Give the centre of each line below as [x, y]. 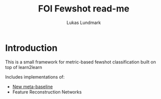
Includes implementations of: [35, 77]
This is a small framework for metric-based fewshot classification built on [80, 62]
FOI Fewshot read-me [84, 9]
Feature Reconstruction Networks [47, 92]
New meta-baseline [33, 86]
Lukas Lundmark [84, 22]
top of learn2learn [24, 67]
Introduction [31, 48]
